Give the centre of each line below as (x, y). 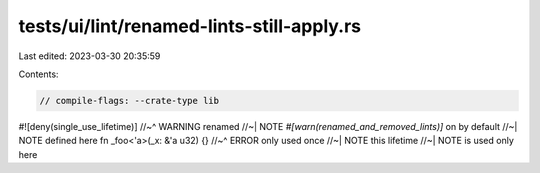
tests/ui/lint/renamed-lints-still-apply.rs (190, 26)
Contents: (38, 74)
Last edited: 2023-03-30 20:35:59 (89, 56)
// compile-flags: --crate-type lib (129, 100)
